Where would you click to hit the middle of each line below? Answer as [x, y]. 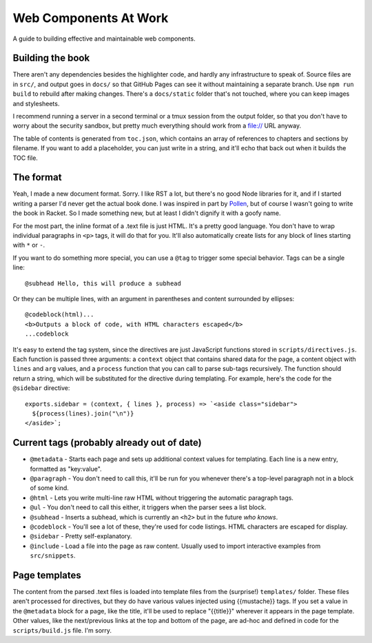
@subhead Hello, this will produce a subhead [103, 283]
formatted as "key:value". [66, 469]
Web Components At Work [91, 18]
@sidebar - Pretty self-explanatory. [81, 536]
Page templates [47, 575]
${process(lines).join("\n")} [83, 413]
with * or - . [29, 245]
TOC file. [25, 158]
